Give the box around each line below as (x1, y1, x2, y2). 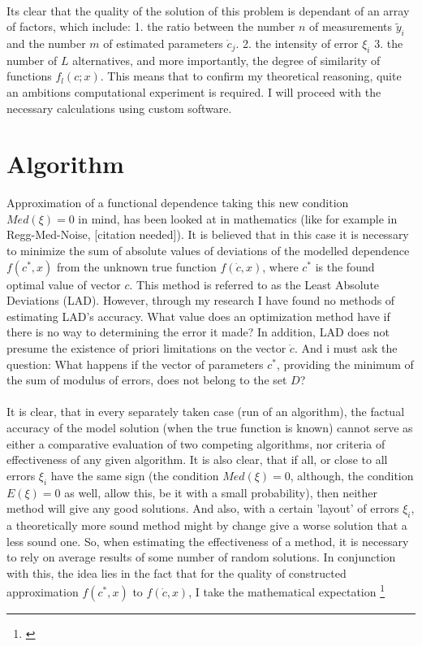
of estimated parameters (103, 34, 223, 51)
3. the (374, 34, 403, 51)
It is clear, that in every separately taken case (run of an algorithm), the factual (6, 403, 405, 420)
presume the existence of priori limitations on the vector (6, 340, 286, 357)
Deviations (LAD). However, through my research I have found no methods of (6, 292, 395, 309)
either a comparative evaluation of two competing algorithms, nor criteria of (6, 435, 385, 452)
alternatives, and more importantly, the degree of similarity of (72, 51, 381, 68)
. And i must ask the (294, 340, 398, 357)
